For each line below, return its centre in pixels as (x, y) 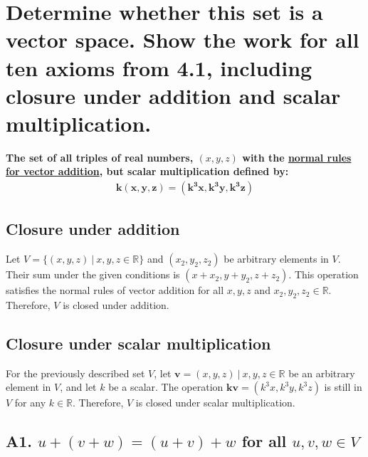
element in (28, 387)
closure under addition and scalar (173, 95)
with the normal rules (297, 157)
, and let (78, 387)
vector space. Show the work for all (183, 40)
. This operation (324, 274)
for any (30, 403)
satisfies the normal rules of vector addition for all (115, 290)
